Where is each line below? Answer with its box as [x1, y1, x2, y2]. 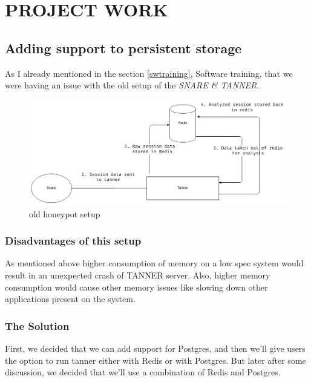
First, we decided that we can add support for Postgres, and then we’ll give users [5, 342, 306, 355]
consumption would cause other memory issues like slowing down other [5, 280, 268, 293]
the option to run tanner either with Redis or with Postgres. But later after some [5, 354, 306, 366]
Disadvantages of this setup [5, 233, 142, 248]
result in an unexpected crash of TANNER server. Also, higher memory [5, 269, 270, 282]
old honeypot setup [29, 207, 100, 220]
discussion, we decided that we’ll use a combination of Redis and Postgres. [5, 366, 281, 378]
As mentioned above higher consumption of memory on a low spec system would [5, 257, 304, 269]
